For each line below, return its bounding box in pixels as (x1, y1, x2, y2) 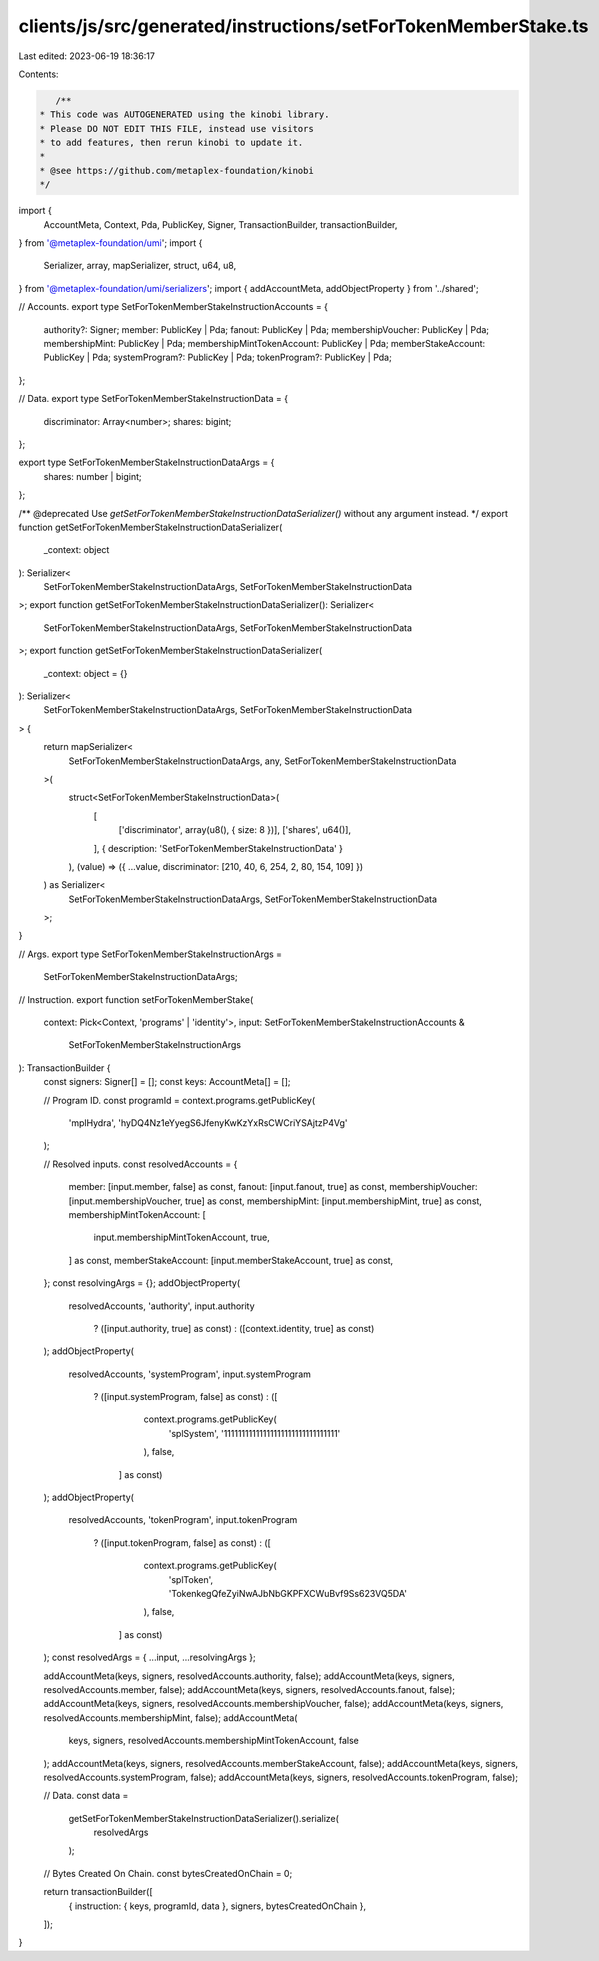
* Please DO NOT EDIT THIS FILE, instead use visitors (39, 123, 314, 134)
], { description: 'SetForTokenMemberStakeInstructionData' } (93, 842, 344, 854)
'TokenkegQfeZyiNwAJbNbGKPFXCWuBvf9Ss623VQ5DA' (168, 1587, 407, 1599)
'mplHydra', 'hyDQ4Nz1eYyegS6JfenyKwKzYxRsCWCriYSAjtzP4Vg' (68, 1117, 348, 1129)
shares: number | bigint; (43, 470, 142, 482)
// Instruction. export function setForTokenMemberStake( (18, 993, 254, 1005)
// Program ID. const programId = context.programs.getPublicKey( (43, 1094, 316, 1106)
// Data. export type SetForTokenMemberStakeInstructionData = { (18, 393, 289, 405)
